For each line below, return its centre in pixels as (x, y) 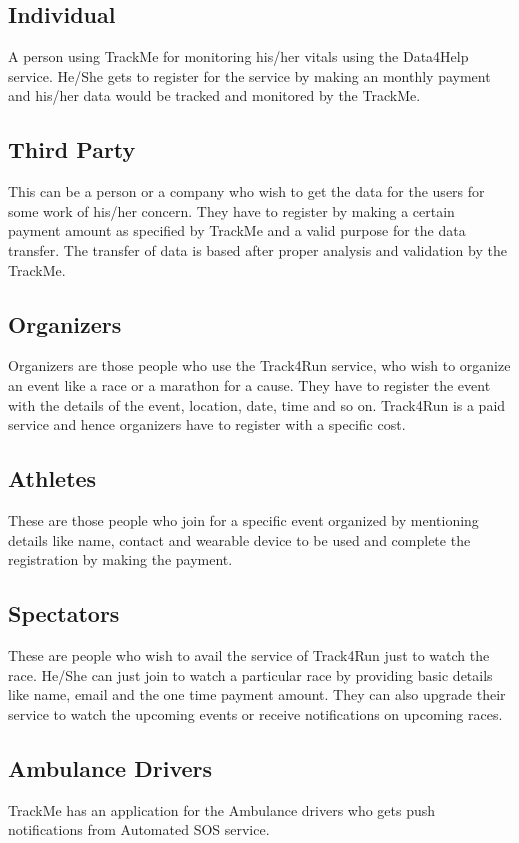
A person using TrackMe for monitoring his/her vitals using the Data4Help (238, 56)
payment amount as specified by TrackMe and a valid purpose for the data (237, 230)
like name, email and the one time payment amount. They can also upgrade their (257, 694)
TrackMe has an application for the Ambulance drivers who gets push (222, 809)
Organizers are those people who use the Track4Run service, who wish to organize (259, 365)
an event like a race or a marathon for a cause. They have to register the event (249, 384)
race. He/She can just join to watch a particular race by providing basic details (250, 674)
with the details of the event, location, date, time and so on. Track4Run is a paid (257, 404)
